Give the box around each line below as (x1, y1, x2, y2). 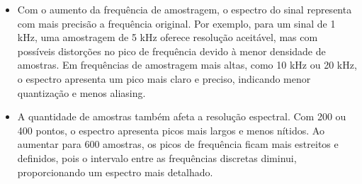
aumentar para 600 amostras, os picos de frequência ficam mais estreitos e (17, 137, 339, 151)
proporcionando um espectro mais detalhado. (17, 164, 213, 179)
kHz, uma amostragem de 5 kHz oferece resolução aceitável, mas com (17, 30, 318, 45)
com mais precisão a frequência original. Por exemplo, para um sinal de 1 (17, 16, 336, 30)
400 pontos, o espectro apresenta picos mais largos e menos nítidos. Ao (17, 122, 324, 137)
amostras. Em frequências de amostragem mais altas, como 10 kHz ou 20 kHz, (17, 57, 357, 72)
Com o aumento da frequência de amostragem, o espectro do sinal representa (17, 2, 352, 16)
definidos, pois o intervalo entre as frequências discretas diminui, (17, 150, 297, 165)
